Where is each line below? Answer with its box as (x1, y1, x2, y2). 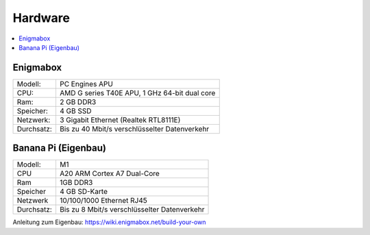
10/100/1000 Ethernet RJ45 (59, 196, 147, 206)
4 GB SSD (59, 106, 92, 116)
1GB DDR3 (59, 178, 93, 188)
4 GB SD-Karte (59, 187, 108, 197)
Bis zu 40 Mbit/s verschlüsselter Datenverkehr (59, 124, 210, 134)
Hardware (12, 10, 70, 25)
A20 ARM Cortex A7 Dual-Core (59, 169, 160, 178)
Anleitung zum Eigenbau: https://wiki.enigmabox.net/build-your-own (12, 218, 206, 226)
